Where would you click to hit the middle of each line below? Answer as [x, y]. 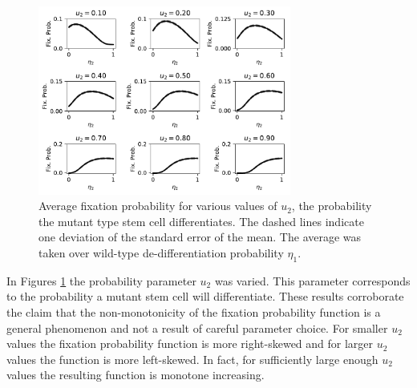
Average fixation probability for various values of [158, 206]
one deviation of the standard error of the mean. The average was [200, 237]
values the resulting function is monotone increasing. [136, 375]
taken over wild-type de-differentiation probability [161, 253]
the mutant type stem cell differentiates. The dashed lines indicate [201, 221]
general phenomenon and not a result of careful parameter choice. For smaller [197, 327]
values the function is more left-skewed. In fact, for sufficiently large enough [192, 359]
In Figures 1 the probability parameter [101, 280]
